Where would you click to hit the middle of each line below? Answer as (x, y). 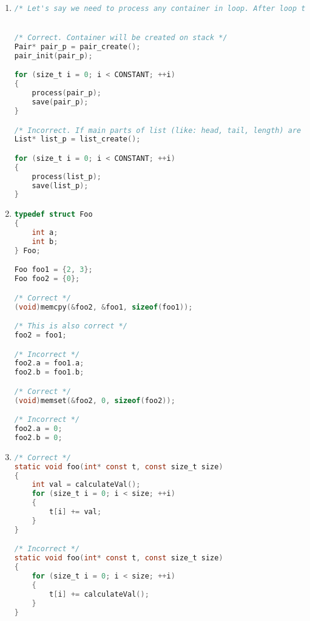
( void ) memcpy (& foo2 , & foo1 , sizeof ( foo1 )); (103, 307)
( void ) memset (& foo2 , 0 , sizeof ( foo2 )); (95, 400)
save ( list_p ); (60, 185)
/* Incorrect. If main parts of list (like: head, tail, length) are (158, 130)
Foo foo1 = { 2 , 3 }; (53, 270)
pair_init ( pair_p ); (53, 56)
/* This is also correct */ (71, 326)
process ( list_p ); (66, 176)
